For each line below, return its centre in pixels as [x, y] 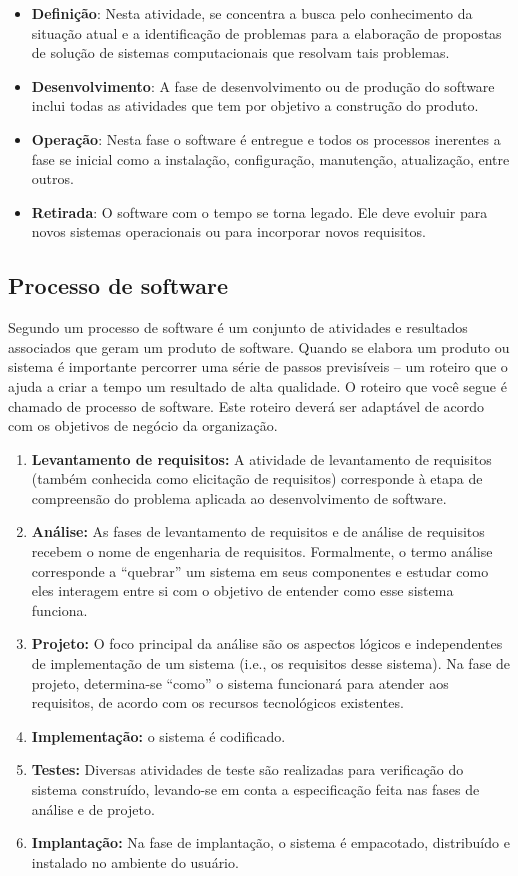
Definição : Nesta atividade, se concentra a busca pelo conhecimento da [252, 13]
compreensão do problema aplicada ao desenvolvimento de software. [239, 497]
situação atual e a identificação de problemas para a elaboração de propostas [266, 32]
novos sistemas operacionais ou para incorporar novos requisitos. [228, 231]
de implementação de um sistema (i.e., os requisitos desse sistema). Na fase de [271, 663]
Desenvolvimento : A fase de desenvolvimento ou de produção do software [263, 85]
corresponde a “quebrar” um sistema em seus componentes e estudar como [260, 570]
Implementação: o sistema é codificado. [158, 735]
